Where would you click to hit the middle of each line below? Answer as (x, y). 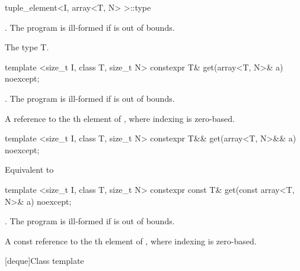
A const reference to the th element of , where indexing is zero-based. (131, 241)
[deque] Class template (44, 261)
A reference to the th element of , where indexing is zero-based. (120, 118)
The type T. (27, 47)
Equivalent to (29, 170)
